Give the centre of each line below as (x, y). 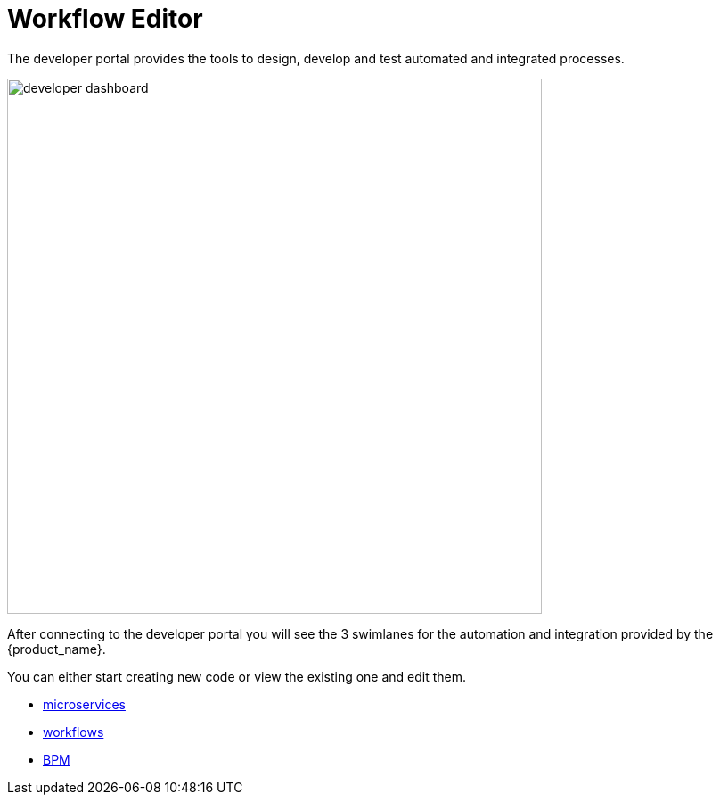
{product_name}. (57, 649)
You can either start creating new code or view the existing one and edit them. (237, 676)
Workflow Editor (105, 19)
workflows (74, 732)
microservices (84, 704)
